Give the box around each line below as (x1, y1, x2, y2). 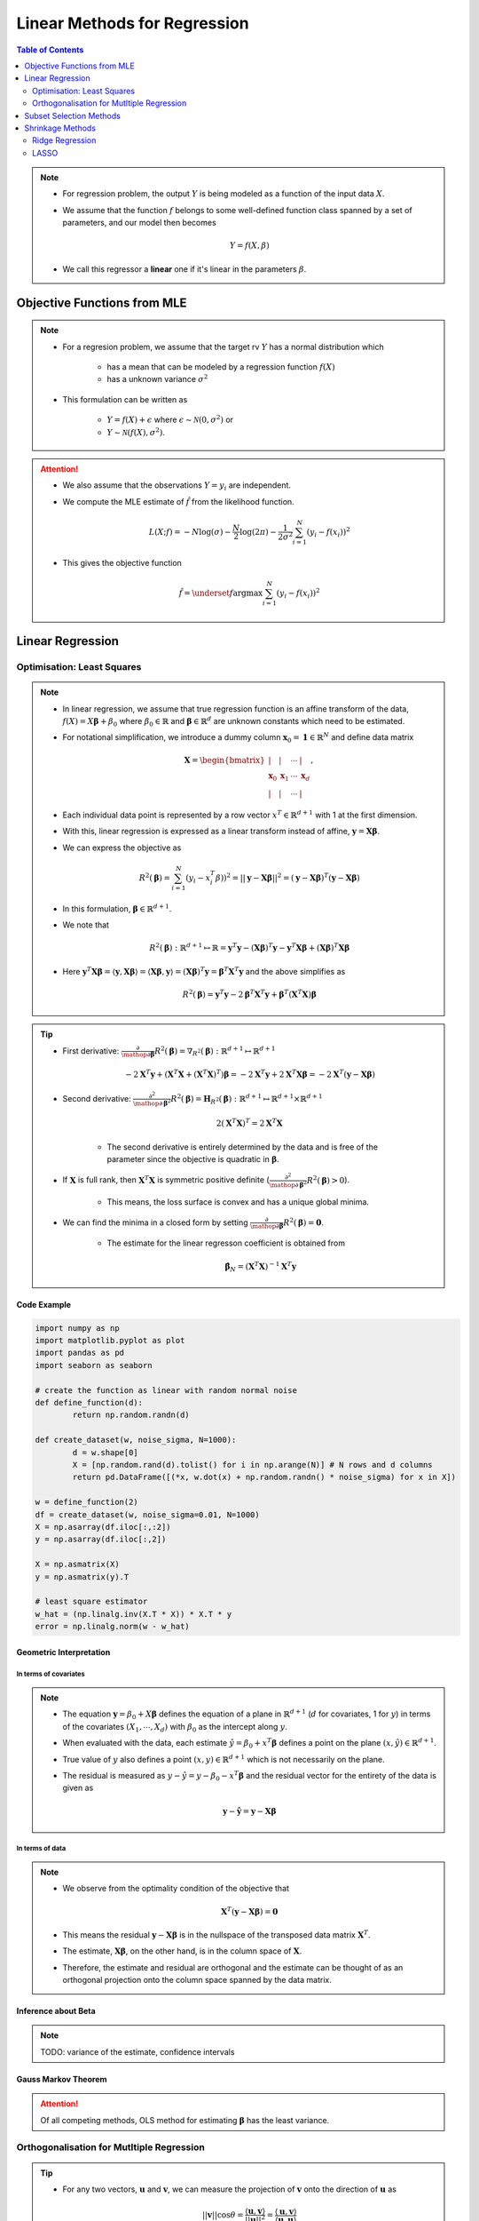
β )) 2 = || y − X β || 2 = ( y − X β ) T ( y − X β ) (215, 872, 361, 883)
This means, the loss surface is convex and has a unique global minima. (106, 1197, 370, 1207)
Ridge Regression (32, 135, 97, 146)
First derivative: (62, 1045, 120, 1056)
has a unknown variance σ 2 (106, 373, 208, 385)
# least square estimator (35, 1596, 148, 1607)
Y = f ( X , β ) (229, 241, 270, 251)
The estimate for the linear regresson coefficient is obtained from (106, 1238, 346, 1248)
